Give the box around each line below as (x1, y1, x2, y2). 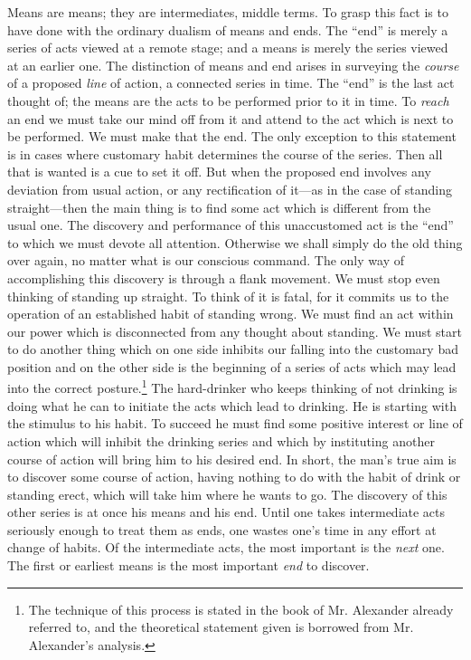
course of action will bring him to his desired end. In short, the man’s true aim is (7, 449, 457, 468)
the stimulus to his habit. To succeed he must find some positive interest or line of (7, 414, 463, 433)
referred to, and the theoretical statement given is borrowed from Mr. (28, 617, 414, 636)
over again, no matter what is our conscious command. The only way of (7, 251, 404, 270)
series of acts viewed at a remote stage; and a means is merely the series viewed (7, 38, 448, 57)
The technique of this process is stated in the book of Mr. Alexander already (28, 599, 454, 618)
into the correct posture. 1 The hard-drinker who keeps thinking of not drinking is (7, 376, 457, 397)
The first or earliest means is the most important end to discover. (7, 556, 370, 575)
